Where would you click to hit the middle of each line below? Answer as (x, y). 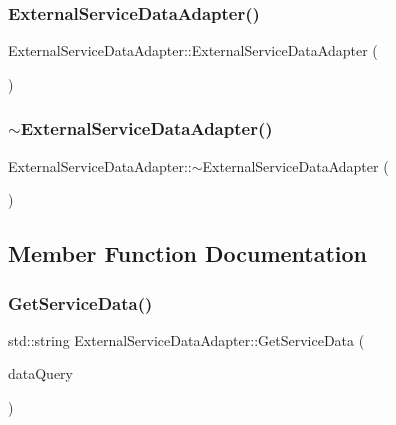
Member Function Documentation (188, 253)
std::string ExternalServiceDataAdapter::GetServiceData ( (186, 339)
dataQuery (41, 373)
